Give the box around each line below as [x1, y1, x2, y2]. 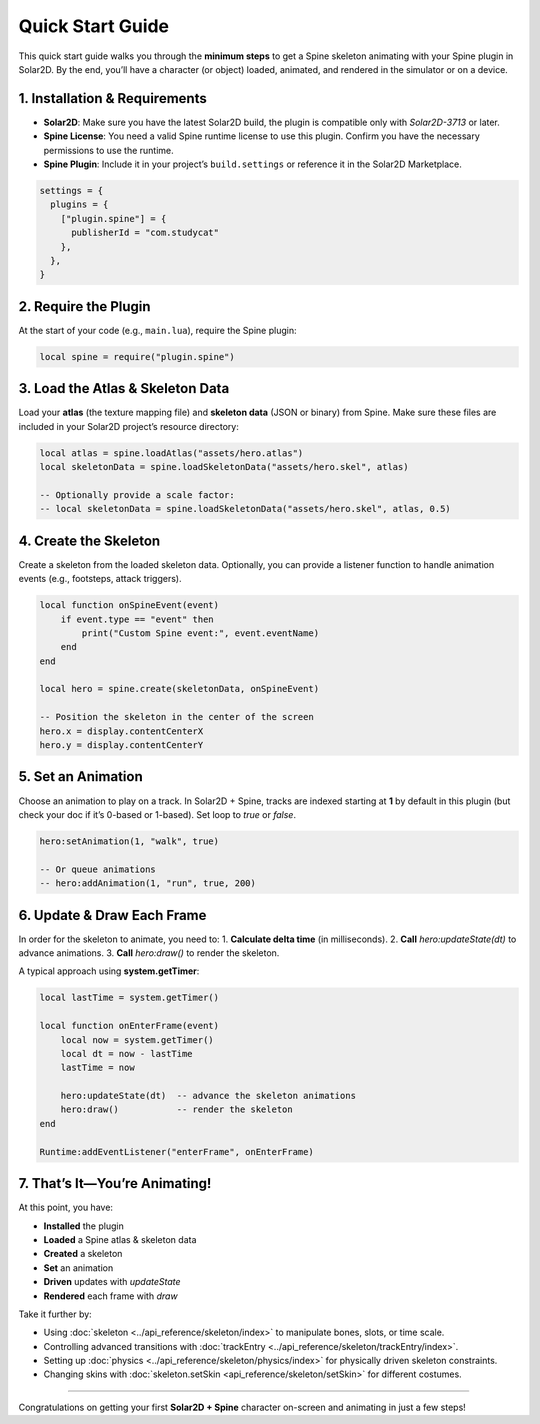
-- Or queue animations [39, 863, 157, 875]
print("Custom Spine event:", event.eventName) [81, 627, 320, 639]
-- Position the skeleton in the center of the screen [39, 711, 314, 723]
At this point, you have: [18, 1201, 114, 1214]
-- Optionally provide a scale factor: [39, 489, 235, 500]
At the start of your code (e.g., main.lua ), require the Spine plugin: [18, 324, 297, 336]
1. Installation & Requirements [18, 90, 207, 107]
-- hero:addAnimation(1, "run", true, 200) [39, 878, 257, 889]
